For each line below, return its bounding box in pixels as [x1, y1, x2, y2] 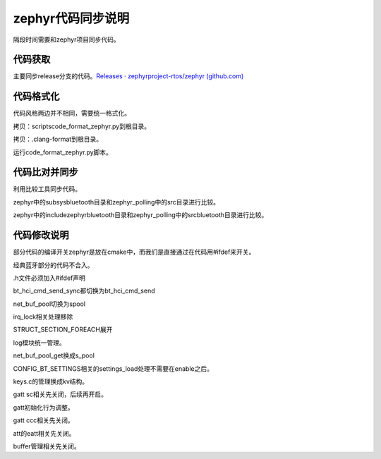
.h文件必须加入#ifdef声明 [13, 274, 86, 282]
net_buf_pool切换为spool [13, 300, 86, 308]
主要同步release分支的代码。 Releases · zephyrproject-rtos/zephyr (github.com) [13, 72, 244, 80]
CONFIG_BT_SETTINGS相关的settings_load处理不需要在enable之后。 [13, 364, 213, 373]
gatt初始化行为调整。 [13, 403, 74, 412]
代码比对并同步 [13, 166, 78, 178]
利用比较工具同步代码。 [13, 185, 81, 193]
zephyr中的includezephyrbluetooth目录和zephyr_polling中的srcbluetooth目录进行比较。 [13, 211, 268, 219]
